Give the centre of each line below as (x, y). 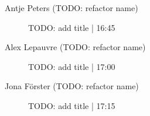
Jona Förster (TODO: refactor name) (72, 86)
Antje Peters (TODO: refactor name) (71, 8)
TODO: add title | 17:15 (72, 105)
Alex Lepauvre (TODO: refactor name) (75, 47)
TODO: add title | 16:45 (72, 27)
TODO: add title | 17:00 (72, 66)
